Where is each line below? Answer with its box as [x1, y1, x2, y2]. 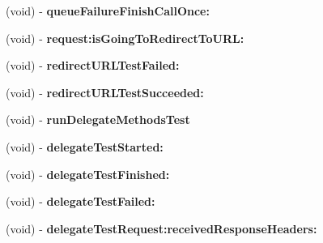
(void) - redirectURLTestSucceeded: [6, 83, 204, 100]
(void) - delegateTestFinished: [6, 165, 170, 182]
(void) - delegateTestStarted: [6, 138, 164, 155]
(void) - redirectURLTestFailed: [6, 57, 180, 74]
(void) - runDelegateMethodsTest [6, 111, 190, 128]
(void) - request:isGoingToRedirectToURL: [6, 29, 244, 46]
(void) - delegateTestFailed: [6, 193, 155, 210]
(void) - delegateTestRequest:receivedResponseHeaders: [6, 220, 317, 237]
